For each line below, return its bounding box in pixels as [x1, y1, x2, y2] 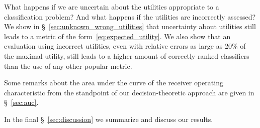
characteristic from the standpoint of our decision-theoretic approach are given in [4, 87, 254, 97]
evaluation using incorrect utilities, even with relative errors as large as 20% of [4, 41, 246, 51]
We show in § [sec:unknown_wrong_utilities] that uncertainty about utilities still [4, 21, 256, 32]
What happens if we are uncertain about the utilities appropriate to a [4, 2, 219, 12]
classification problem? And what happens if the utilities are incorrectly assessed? [4, 11, 256, 22]
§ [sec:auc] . [4, 97, 39, 107]
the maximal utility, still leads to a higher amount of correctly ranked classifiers [4, 50, 249, 61]
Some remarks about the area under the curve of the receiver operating [4, 77, 223, 88]
